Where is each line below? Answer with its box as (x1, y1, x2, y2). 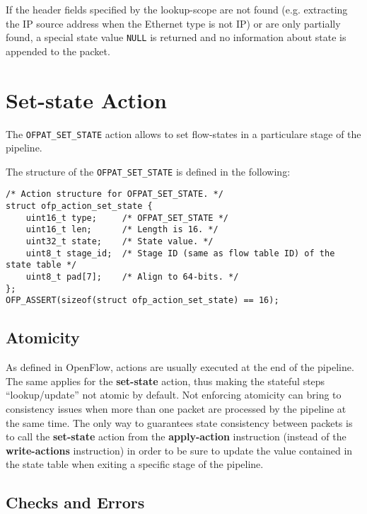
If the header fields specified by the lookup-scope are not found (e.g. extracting (6, 2, 348, 16)
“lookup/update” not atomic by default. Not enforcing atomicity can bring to (6, 387, 342, 402)
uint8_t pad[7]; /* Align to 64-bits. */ (25, 272, 239, 282)
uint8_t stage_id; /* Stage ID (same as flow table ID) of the (25, 248, 335, 258)
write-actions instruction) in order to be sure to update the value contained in (6, 442, 353, 457)
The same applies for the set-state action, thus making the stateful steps (6, 373, 325, 388)
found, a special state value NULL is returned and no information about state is (6, 30, 346, 45)
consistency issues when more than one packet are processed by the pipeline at (6, 401, 346, 416)
